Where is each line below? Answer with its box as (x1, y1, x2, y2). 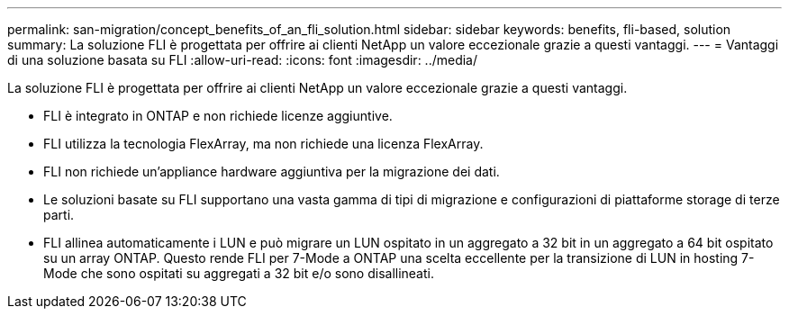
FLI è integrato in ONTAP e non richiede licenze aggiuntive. (43, 108, 393, 123)
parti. (43, 207, 75, 222)
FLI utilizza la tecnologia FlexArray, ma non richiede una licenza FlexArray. (43, 136, 484, 151)
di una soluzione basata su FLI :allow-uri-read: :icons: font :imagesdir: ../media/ (7, 52, 478, 68)
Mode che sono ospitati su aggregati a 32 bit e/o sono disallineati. (43, 266, 434, 281)
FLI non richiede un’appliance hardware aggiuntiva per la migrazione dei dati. (43, 164, 500, 179)
